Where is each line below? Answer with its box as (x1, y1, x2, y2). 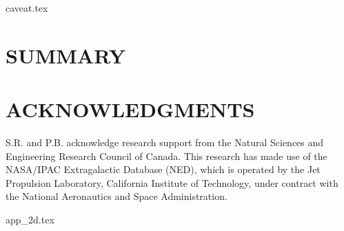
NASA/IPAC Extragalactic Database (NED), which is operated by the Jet (6, 162, 321, 177)
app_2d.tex (6, 212, 54, 227)
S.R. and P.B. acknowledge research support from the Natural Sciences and (6, 135, 324, 150)
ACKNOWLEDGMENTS (6, 95, 255, 123)
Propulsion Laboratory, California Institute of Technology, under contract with (6, 175, 338, 190)
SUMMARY (6, 41, 125, 69)
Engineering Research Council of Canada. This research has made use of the (6, 148, 327, 163)
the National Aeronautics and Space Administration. (6, 189, 227, 203)
